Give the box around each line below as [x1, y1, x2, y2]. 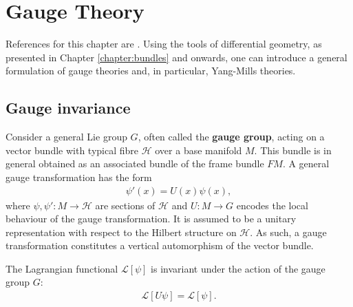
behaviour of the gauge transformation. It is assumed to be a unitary [6, 211, 297, 226]
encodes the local [236, 198, 308, 212]
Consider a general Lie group [6, 129, 127, 144]
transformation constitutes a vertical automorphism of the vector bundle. [6, 238, 314, 253]
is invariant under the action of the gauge [151, 261, 325, 275]
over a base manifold [155, 142, 242, 157]
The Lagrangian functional [6, 261, 118, 275]
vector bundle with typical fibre [6, 142, 138, 157]
